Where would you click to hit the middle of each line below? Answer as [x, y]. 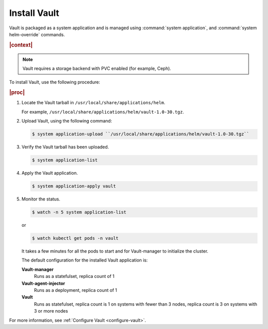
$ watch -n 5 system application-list [79, 212]
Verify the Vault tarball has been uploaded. [65, 147]
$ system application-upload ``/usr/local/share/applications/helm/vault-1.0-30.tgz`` [141, 134]
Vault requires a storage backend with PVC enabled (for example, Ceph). [97, 68]
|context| [21, 45]
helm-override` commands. [37, 34]
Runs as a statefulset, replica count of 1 [74, 276]
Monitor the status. [41, 199]
